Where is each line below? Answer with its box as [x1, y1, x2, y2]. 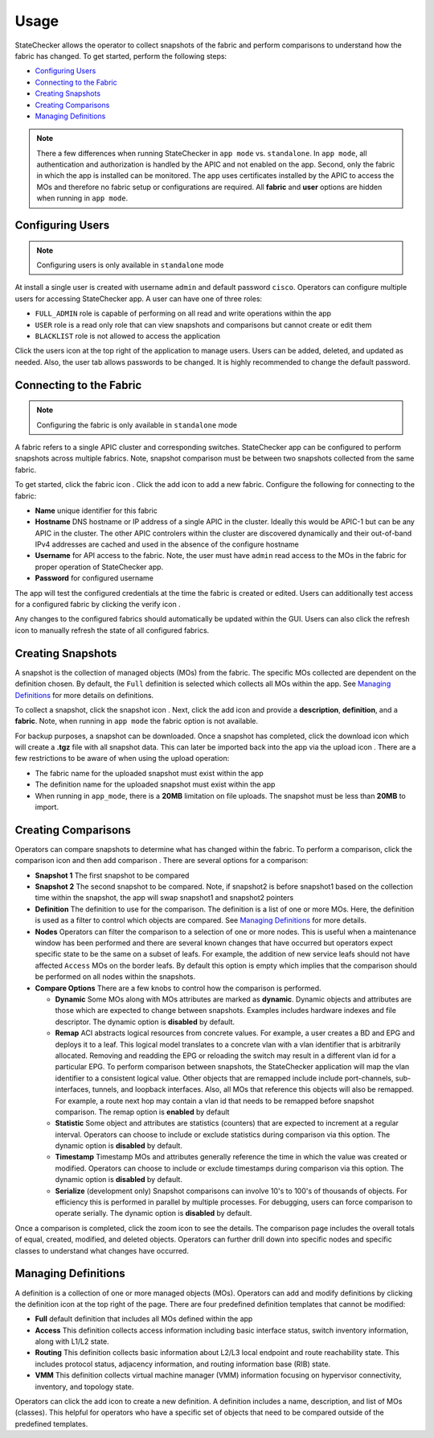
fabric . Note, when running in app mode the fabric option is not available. [14, 717, 259, 726]
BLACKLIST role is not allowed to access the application [35, 331, 221, 341]
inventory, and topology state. [35, 1382, 134, 1391]
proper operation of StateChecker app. [35, 562, 164, 572]
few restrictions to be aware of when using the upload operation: [14, 754, 230, 763]
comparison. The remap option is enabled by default [55, 1107, 230, 1117]
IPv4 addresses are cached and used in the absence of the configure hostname [35, 539, 299, 549]
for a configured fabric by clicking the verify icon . [14, 600, 181, 609]
